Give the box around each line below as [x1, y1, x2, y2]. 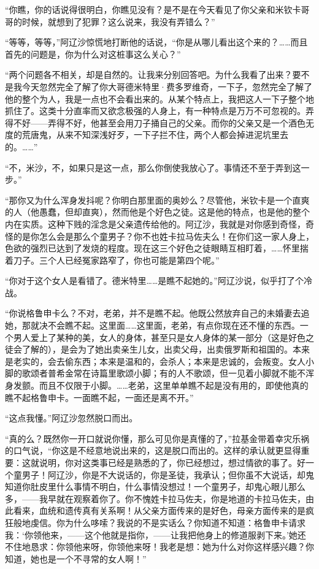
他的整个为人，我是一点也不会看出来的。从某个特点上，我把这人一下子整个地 [5, 92, 314, 105]
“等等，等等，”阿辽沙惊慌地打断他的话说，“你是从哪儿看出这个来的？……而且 [5, 36, 308, 48]
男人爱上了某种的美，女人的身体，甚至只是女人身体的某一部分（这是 [13, 330, 288, 343]
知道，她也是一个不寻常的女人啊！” [5, 552, 147, 565]
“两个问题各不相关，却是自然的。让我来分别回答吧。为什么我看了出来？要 [5, 68, 301, 81]
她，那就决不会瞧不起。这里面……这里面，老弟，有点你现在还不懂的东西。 [5, 319, 300, 332]
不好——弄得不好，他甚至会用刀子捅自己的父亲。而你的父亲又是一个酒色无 [13, 116, 314, 129]
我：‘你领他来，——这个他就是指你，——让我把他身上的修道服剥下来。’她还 [5, 528, 306, 541]
